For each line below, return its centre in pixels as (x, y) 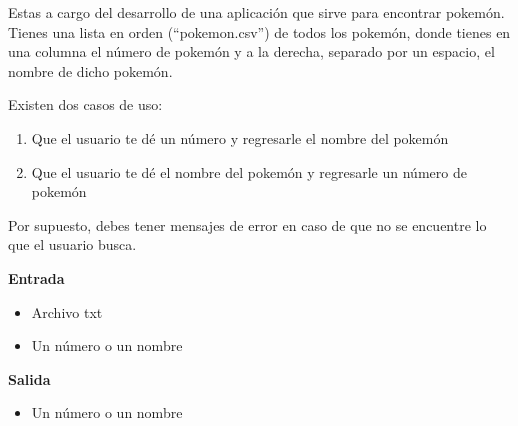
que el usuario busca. (72, 244)
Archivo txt (67, 311)
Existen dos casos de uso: (85, 104)
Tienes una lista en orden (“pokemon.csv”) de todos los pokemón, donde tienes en (259, 31)
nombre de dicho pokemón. (90, 70)
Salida (29, 378)
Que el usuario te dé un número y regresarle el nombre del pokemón (240, 137)
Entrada (36, 277)
